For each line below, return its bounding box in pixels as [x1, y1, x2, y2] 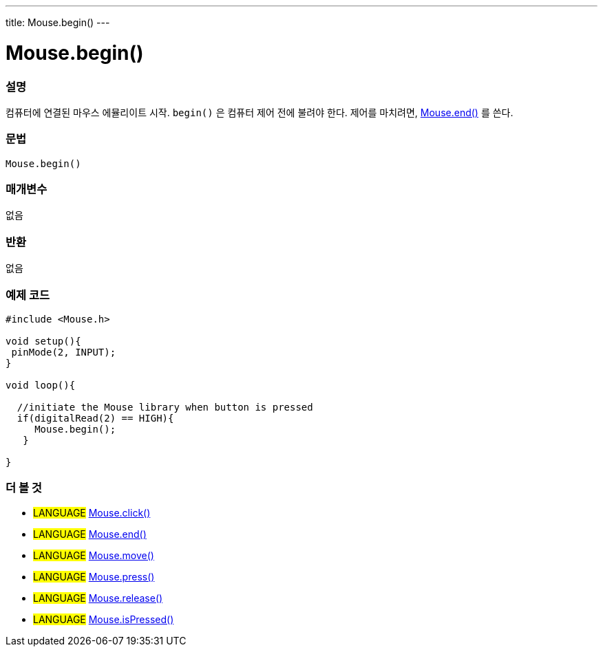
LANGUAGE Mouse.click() [33, 506, 151, 519]
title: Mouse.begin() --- [6, 17, 110, 28]
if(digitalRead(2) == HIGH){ [17, 412, 174, 424]
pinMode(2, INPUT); [11, 346, 116, 358]
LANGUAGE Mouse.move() [33, 549, 154, 561]
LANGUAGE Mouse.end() [33, 528, 147, 540]
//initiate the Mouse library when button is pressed [17, 401, 313, 413]
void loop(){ [6, 379, 76, 391]
